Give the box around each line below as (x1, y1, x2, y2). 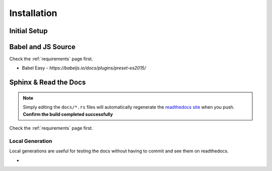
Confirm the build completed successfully (23, 111, 113, 117)
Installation (9, 8, 57, 19)
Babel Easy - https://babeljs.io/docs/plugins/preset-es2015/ (22, 65, 146, 71)
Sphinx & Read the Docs (9, 78, 86, 87)
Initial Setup (9, 27, 48, 35)
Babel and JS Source (9, 43, 76, 51)
